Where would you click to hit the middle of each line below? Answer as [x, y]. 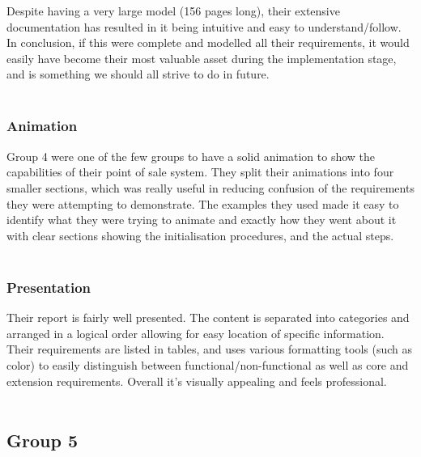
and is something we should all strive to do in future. [138, 74]
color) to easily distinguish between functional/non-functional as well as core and [208, 364]
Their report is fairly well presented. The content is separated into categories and [208, 317]
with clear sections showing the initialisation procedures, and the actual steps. [200, 235]
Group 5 [42, 440]
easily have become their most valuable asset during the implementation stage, [202, 58]
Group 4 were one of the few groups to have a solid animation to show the [191, 156]
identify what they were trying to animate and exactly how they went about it [202, 220]
